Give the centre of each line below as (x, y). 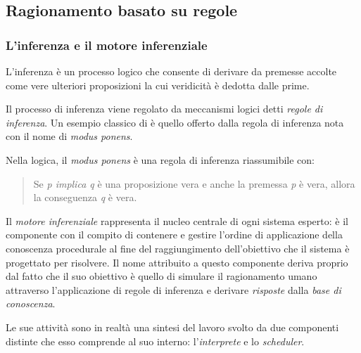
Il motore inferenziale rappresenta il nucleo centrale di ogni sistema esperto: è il (177, 220)
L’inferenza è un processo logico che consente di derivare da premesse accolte (171, 71)
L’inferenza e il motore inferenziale (107, 45)
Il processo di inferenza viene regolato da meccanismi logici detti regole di (164, 109)
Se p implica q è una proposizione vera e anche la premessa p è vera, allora (194, 183)
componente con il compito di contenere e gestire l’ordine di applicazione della (174, 235)
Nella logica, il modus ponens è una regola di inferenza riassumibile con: (160, 159)
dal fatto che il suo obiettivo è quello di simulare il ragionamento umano (161, 276)
